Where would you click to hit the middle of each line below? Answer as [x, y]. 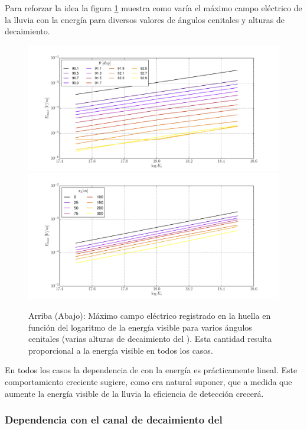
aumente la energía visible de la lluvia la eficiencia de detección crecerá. [134, 393]
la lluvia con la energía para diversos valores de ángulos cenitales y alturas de [145, 19]
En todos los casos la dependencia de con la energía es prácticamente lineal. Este [151, 370]
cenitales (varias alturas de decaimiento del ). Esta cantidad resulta [150, 339]
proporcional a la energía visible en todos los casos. [121, 350]
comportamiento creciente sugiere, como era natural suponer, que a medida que [148, 381]
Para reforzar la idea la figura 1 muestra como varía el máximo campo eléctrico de [153, 8]
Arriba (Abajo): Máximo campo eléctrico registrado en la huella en [150, 315]
